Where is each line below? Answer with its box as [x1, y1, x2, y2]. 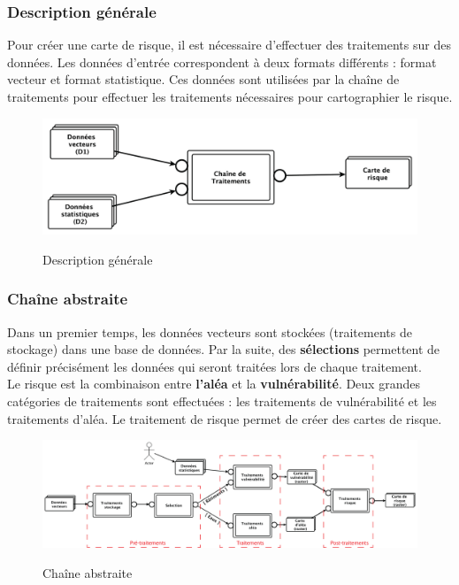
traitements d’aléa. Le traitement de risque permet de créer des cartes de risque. [7, 409, 442, 427]
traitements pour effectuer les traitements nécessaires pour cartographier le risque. [7, 88, 453, 105]
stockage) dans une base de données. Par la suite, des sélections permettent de [7, 340, 440, 358]
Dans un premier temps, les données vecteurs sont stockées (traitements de [7, 322, 412, 341]
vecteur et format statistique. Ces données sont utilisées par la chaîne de [7, 70, 400, 89]
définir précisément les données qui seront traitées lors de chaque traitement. [7, 357, 422, 375]
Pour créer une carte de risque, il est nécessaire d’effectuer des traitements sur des [7, 35, 451, 54]
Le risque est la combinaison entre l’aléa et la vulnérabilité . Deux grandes [7, 374, 420, 393]
